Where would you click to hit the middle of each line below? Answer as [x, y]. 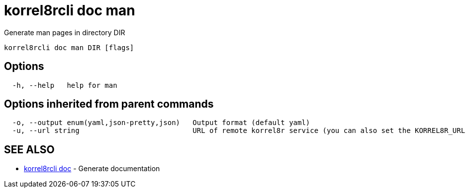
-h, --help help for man [65, 85]
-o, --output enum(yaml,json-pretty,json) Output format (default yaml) [161, 123]
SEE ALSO [29, 149]
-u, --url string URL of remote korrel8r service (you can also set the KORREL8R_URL [239, 131]
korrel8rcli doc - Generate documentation [92, 169]
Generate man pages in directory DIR [65, 32]
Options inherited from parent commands [109, 104]
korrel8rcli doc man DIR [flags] [69, 47]
